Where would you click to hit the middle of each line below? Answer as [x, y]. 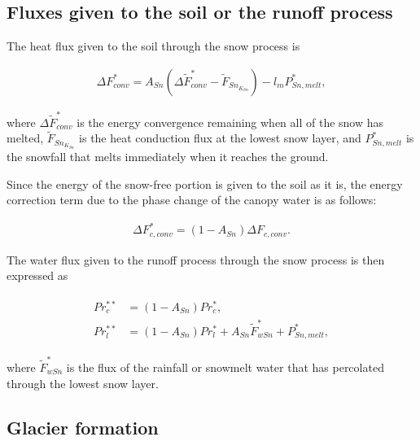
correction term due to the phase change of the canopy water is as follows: [192, 200]
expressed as [37, 275]
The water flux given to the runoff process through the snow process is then [196, 259]
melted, [25, 138]
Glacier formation [83, 427]
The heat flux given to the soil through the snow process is [153, 46]
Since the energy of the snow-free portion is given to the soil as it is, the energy [205, 183]
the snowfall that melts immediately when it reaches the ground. [168, 156]
